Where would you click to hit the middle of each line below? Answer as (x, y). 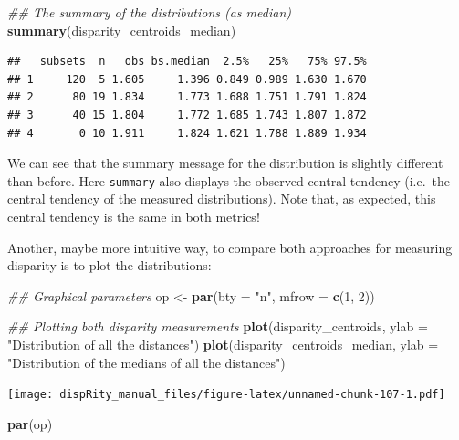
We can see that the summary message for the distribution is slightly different (225, 163)
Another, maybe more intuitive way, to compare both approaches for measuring (230, 247)
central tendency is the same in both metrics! (134, 216)
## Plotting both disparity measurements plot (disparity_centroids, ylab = (218, 326)
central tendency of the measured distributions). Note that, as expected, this (222, 199)
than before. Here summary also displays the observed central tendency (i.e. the (229, 180)
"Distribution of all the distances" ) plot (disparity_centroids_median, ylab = (223, 344)
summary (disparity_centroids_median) (122, 30)
